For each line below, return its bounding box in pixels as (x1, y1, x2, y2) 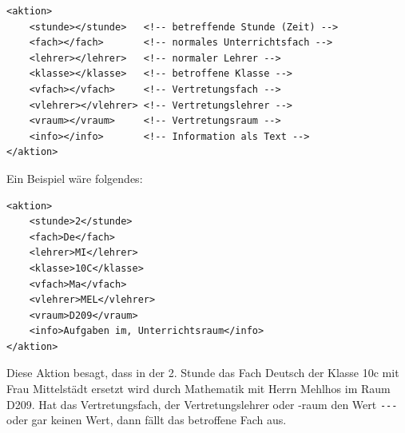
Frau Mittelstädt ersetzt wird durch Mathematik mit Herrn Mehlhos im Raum (6, 380, 391, 397)
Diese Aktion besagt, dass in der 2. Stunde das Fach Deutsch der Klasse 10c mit (6, 364, 399, 381)
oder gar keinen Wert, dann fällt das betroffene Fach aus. (6, 411, 287, 428)
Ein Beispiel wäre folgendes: (6, 169, 143, 186)
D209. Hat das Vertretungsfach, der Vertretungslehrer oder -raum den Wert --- (6, 395, 398, 412)
